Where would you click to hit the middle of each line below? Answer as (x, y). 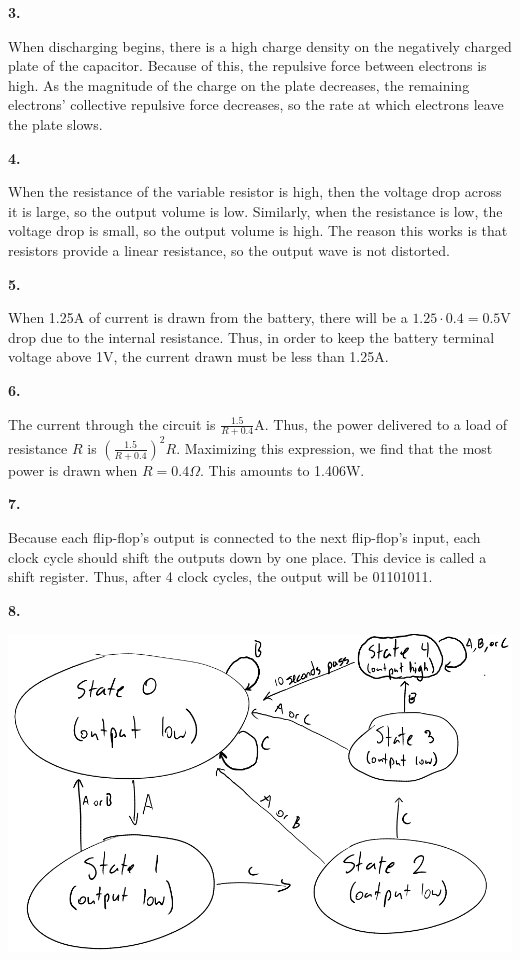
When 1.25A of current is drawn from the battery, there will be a (208, 317)
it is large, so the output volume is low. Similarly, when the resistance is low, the (255, 210)
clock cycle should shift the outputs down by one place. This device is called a (247, 556)
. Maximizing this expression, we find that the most (334, 447)
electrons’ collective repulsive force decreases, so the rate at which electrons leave (256, 104)
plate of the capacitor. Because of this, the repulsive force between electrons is (247, 65)
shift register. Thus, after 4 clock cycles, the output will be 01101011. (220, 576)
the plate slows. (55, 123)
